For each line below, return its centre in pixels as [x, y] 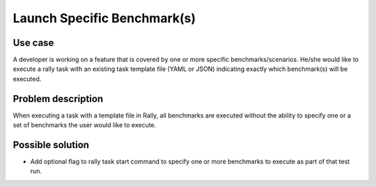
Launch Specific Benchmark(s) [104, 18]
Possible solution [51, 145]
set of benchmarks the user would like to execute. [85, 125]
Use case [33, 43]
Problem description [58, 98]
